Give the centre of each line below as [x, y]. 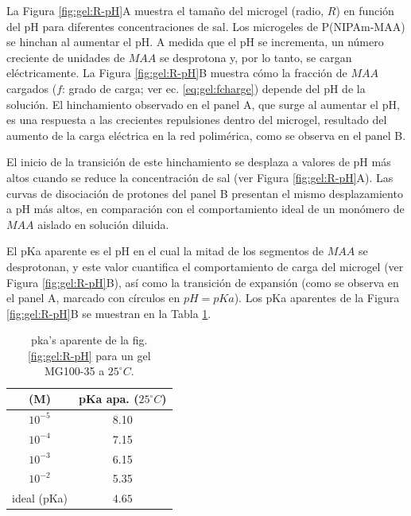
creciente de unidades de [66, 57]
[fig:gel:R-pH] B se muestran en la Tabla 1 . [109, 313]
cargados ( [32, 88]
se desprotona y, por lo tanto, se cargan [256, 57]
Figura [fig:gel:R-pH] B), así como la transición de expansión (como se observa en [203, 282]
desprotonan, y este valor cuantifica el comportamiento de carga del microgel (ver [205, 266]
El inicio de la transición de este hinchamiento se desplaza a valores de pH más [199, 162]
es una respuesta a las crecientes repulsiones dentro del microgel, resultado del [197, 120]
